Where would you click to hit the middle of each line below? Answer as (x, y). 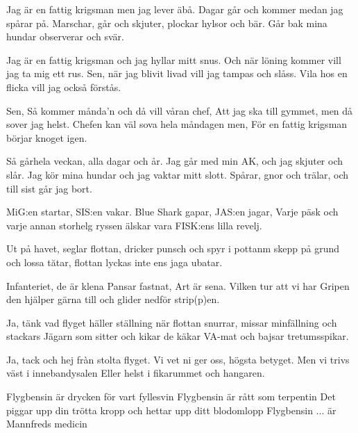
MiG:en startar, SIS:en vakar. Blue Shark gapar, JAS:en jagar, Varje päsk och (172, 212)
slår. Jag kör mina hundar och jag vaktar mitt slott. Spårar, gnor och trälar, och (178, 174)
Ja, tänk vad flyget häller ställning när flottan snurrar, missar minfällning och (172, 322)
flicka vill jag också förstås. (64, 87)
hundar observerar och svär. (65, 36)
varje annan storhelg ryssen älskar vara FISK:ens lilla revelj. (134, 225)
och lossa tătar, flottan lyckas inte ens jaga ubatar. (114, 262)
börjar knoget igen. (47, 137)
